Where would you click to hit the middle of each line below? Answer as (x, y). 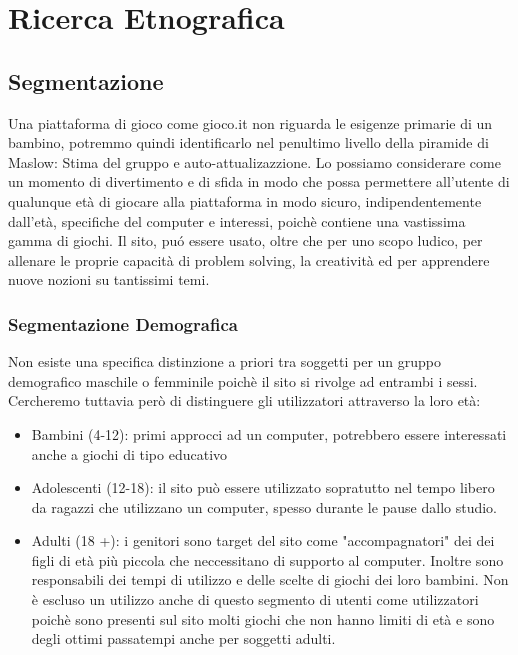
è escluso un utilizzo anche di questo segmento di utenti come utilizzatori (255, 599)
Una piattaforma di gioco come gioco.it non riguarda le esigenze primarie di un (250, 122)
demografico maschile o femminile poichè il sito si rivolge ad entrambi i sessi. (243, 380)
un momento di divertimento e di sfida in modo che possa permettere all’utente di (259, 181)
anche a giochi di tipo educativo (129, 453)
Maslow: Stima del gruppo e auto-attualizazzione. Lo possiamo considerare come (254, 161)
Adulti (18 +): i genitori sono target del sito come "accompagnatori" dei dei (263, 540)
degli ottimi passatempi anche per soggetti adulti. (183, 638)
